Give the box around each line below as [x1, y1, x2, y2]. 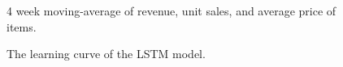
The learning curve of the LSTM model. [7, 45, 206, 62]
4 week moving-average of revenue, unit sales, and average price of [7, 2, 336, 19]
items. [7, 18, 37, 35]
